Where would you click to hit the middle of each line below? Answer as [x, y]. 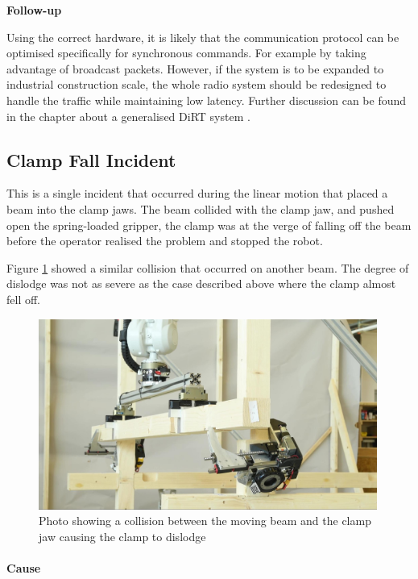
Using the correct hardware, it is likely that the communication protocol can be [203, 37]
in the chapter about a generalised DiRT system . [128, 116]
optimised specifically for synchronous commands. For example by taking [186, 53]
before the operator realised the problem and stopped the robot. [165, 241]
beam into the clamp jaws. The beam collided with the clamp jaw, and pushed [201, 208]
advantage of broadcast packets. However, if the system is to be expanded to [195, 68]
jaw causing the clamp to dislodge [122, 537]
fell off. [23, 299]
